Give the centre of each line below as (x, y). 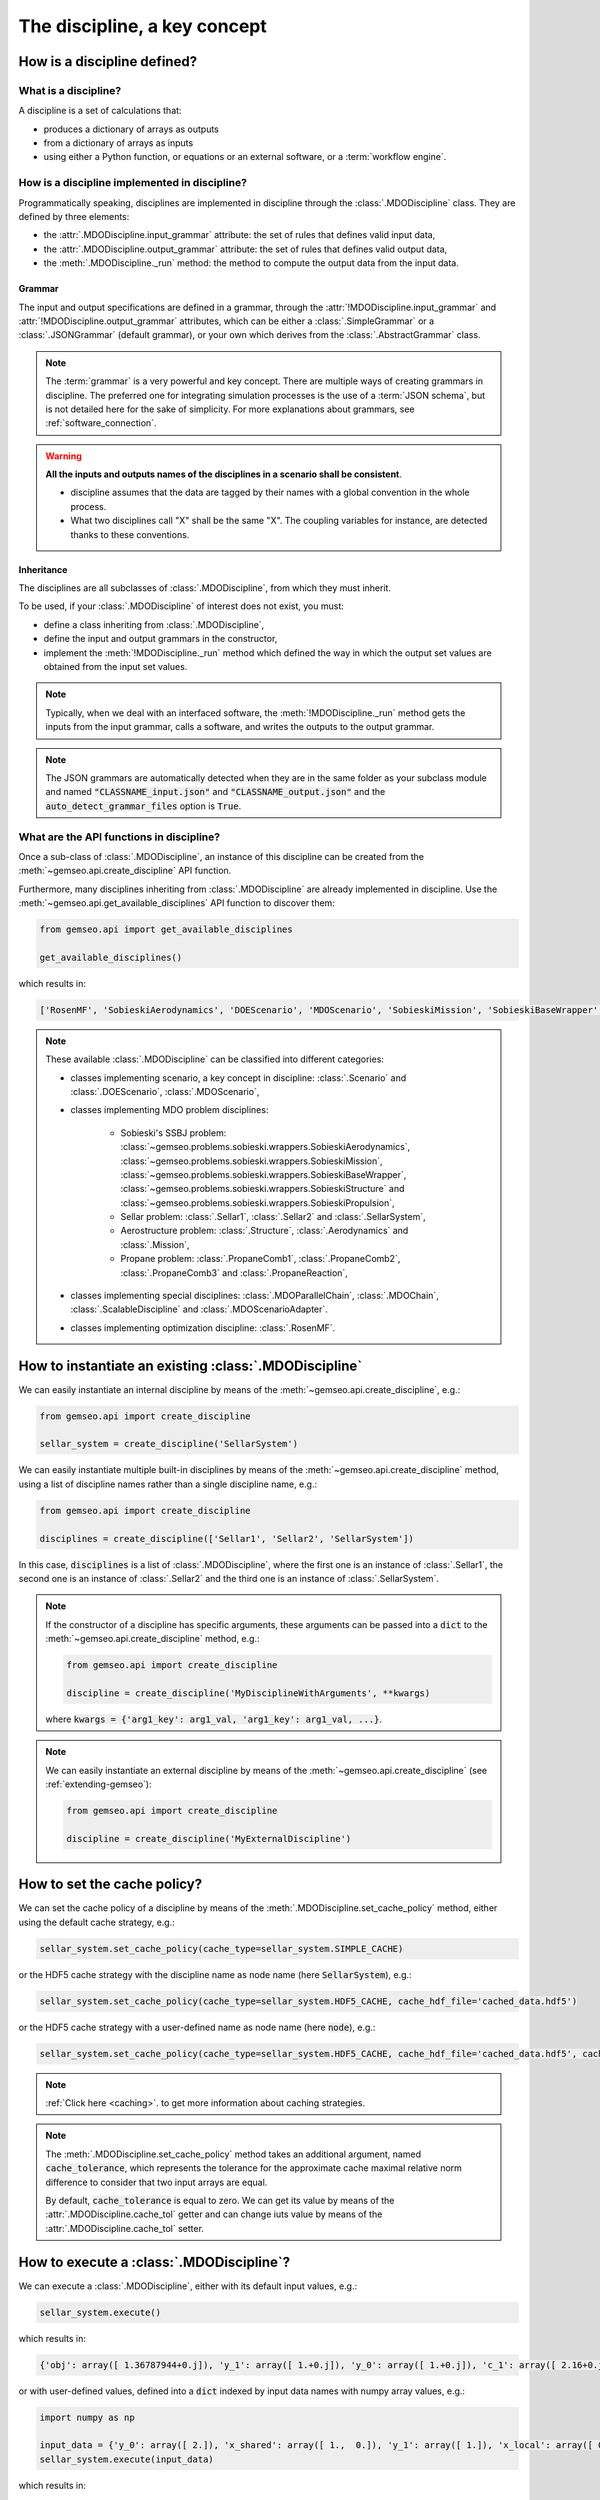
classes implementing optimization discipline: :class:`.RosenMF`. (203, 1327)
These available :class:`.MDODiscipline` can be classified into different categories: (215, 1059)
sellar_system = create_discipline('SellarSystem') (169, 1444)
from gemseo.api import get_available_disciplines (166, 929)
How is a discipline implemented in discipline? (132, 183)
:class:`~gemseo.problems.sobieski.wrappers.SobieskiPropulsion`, (257, 1202)
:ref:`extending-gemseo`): (98, 1784)
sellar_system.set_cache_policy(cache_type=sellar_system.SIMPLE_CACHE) (221, 1948)
